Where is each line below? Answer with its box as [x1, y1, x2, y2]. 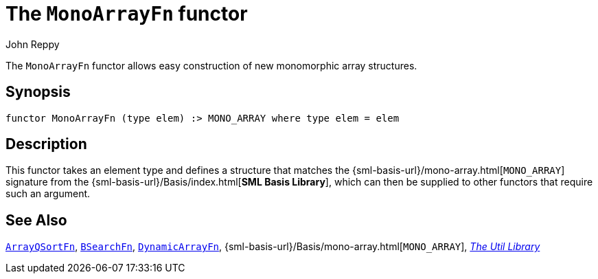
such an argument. [5, 188, 91, 200]
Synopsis [5, 83, 71, 101]
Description [5, 135, 87, 153]
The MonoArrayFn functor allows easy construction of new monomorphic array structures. [5, 59, 417, 71]
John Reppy [5, 38, 60, 50]
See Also [5, 211, 67, 229]
